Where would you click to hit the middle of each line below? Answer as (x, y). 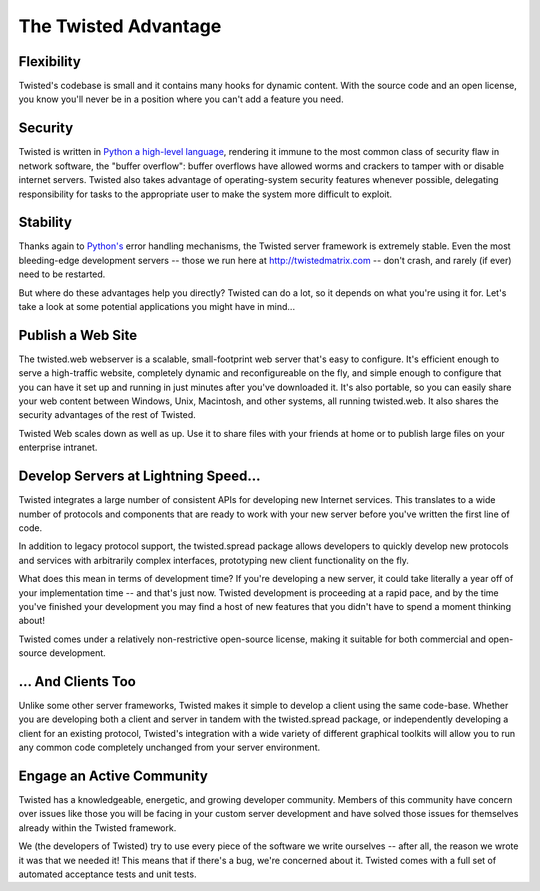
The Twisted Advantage (120, 26)
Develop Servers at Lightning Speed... (139, 476)
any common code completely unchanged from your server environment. (169, 747)
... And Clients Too (77, 681)
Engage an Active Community (113, 775)
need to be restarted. (62, 274)
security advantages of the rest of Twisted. (107, 415)
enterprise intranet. (58, 447)
